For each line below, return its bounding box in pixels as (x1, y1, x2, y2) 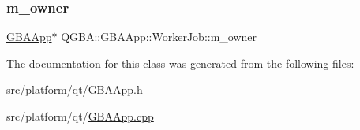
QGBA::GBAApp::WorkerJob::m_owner (61, 28, 257, 45)
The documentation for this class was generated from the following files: (6, 54, 354, 71)
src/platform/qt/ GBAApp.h (6, 81, 143, 98)
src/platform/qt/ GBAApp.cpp (6, 108, 154, 124)
